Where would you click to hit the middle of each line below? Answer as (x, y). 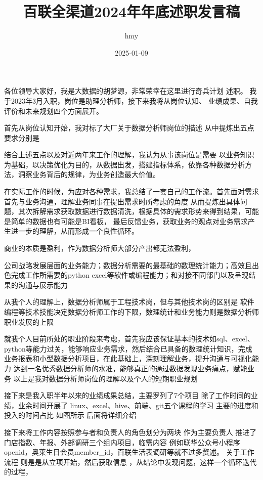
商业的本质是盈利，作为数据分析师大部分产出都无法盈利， (100, 248)
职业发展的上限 (29, 321)
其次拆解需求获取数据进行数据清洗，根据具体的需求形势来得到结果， (131, 211)
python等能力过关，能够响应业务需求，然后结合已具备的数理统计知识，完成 (128, 348)
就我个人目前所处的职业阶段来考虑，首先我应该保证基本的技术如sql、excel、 (129, 339)
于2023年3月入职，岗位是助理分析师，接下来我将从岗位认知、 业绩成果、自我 (131, 100)
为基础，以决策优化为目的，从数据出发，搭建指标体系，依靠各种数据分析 (124, 164)
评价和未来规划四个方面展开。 (54, 111)
